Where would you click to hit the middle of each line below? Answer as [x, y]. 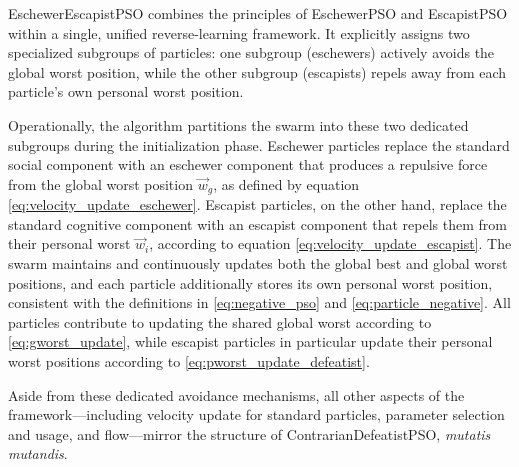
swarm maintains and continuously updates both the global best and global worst [258, 262]
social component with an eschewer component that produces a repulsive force [248, 164]
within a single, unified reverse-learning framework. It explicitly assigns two [239, 32]
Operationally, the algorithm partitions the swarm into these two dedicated [238, 124]
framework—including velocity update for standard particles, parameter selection [256, 414]
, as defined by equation [286, 183]
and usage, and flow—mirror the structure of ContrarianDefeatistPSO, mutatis [249, 433]
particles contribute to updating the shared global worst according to [220, 321]
